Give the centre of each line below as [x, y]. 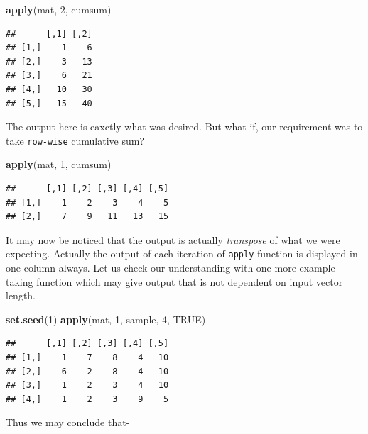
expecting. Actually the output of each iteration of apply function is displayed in [182, 254]
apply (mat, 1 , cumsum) [59, 164]
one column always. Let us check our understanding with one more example [171, 268]
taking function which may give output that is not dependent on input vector [174, 281]
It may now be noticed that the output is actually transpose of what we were [173, 239]
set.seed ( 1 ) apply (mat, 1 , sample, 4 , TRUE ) [106, 319]
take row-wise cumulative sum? [75, 140]
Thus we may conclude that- [68, 422]
